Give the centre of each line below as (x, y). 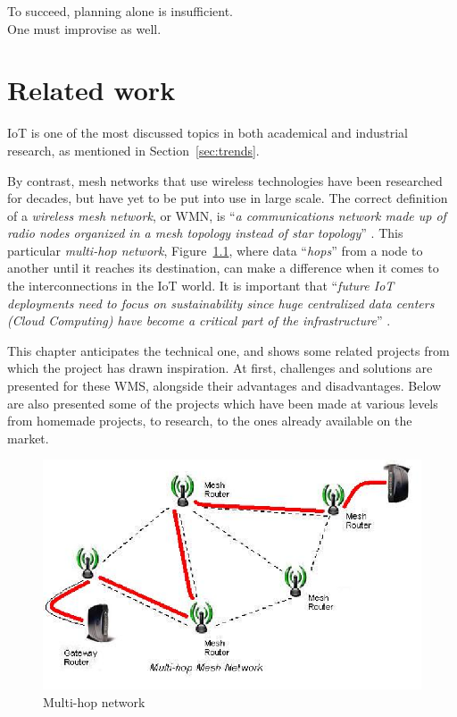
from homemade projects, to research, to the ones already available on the (210, 421)
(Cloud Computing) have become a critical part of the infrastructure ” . (199, 321)
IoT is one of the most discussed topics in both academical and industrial (208, 133)
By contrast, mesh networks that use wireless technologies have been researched (225, 180)
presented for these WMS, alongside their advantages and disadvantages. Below (224, 386)
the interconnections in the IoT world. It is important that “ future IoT (201, 286)
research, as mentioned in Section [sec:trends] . (133, 150)
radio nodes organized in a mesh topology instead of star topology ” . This (205, 233)
